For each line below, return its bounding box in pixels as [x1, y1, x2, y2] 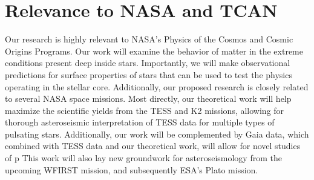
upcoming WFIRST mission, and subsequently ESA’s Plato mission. [5, 163, 258, 176]
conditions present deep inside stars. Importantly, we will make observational [5, 56, 290, 69]
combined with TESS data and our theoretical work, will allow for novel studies [5, 139, 301, 152]
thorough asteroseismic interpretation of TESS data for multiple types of [5, 116, 275, 128]
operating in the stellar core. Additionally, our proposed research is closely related [5, 80, 309, 93]
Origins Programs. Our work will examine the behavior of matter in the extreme [5, 44, 303, 57]
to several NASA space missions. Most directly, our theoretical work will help [5, 92, 292, 105]
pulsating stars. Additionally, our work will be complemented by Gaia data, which [5, 127, 309, 140]
